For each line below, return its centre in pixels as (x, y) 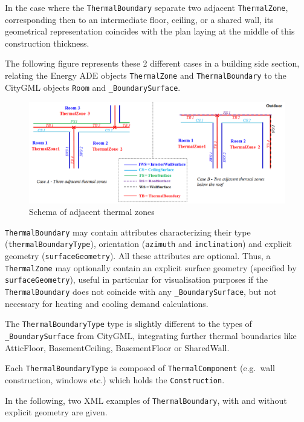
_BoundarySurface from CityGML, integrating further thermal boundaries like (151, 335)
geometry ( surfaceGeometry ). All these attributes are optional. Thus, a (138, 256)
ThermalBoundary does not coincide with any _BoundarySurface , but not (141, 292)
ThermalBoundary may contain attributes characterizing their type (128, 232)
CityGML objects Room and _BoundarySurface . (93, 87)
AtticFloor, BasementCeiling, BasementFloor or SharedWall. (117, 347)
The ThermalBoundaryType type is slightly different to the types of (128, 324)
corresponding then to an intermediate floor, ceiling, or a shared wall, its (139, 19)
